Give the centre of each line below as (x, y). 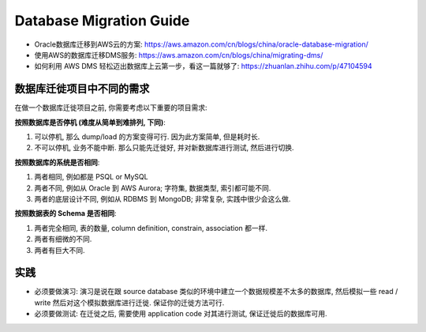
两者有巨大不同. (60, 250)
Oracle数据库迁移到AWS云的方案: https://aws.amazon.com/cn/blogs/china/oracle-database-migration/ (201, 44)
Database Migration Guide (102, 21)
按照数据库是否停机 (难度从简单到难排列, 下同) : (90, 122)
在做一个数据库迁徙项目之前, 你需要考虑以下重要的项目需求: (111, 108)
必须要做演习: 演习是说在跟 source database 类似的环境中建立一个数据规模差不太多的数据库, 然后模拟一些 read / (216, 292)
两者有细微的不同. (63, 239)
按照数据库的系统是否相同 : (57, 162)
